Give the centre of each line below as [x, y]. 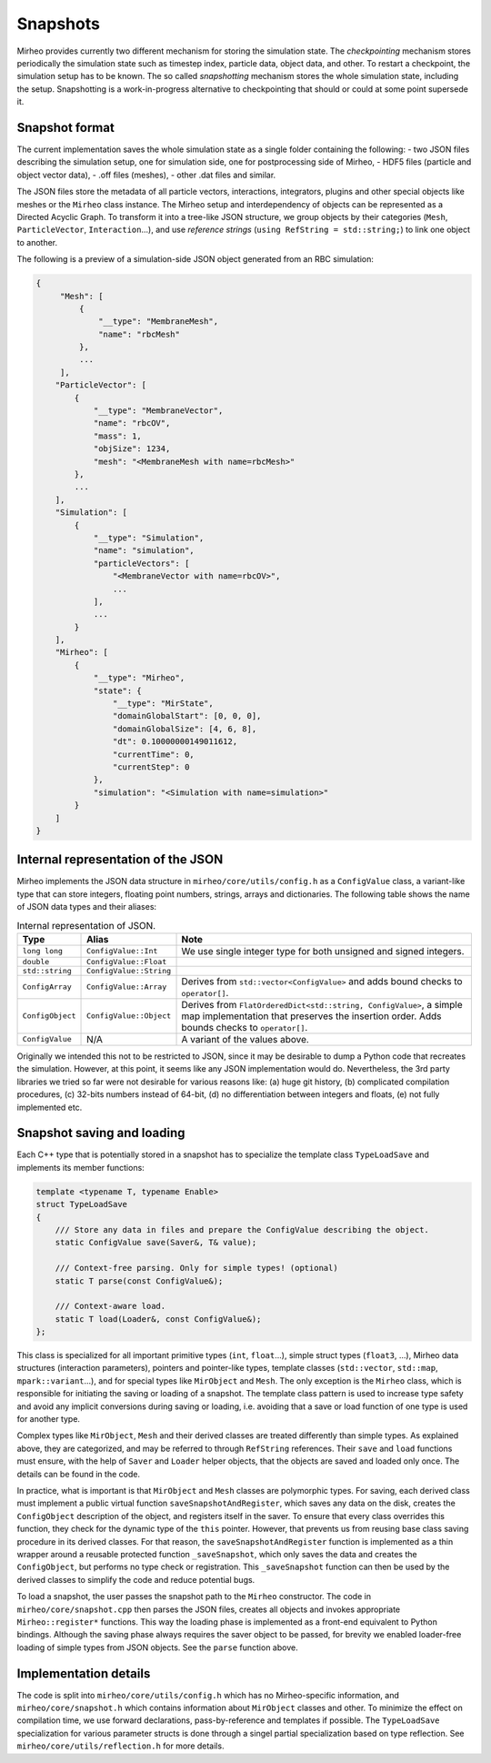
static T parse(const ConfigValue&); [139, 1281]
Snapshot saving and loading [101, 1133]
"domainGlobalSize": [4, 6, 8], [185, 729]
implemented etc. [50, 1107]
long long [43, 951]
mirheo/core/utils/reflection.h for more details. [120, 1746]
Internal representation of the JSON [120, 860]
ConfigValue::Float [127, 961]
